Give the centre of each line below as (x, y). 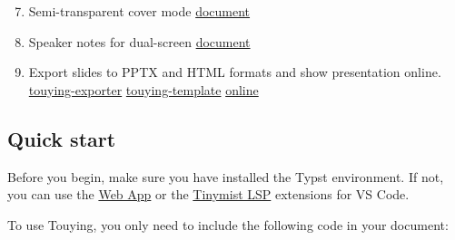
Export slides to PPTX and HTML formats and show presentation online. (235, 72)
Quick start (62, 138)
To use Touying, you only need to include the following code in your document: (228, 224)
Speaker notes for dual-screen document (139, 41)
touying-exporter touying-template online (143, 89)
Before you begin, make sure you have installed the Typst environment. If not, (226, 176)
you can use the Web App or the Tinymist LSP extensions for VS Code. (208, 194)
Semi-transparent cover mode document (139, 11)
